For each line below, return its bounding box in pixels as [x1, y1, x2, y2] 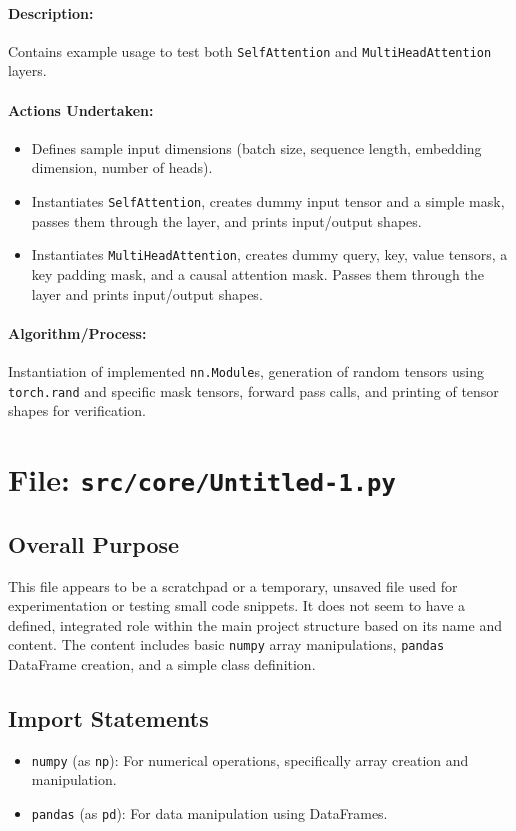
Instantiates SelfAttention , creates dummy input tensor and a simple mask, [31, 191, 505, 212]
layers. [8, 60, 47, 81]
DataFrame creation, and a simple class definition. [8, 653, 316, 674]
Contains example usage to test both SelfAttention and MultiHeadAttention [8, 40, 492, 61]
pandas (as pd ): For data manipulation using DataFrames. [31, 803, 388, 824]
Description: [8, 2, 94, 23]
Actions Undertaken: [8, 99, 154, 120]
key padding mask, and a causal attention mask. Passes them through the [31, 263, 484, 284]
